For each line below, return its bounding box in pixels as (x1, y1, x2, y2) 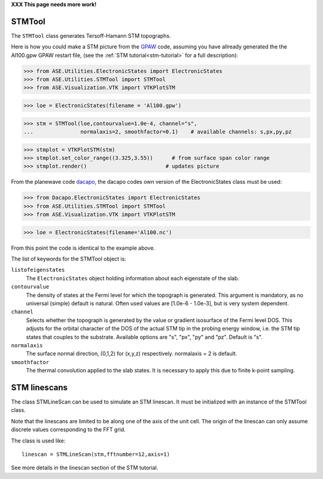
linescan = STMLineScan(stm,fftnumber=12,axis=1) (22, 451, 170, 457)
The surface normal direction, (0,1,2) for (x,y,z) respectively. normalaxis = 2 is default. (26, 350, 237, 357)
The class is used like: (11, 437, 66, 444)
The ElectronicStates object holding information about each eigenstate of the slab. (26, 274, 239, 281)
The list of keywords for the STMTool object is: (11, 255, 127, 263)
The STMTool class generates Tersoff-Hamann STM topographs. (11, 32, 171, 39)
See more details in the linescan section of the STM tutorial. (11, 464, 159, 471)
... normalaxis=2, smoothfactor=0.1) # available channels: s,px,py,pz (23, 129, 292, 135)
